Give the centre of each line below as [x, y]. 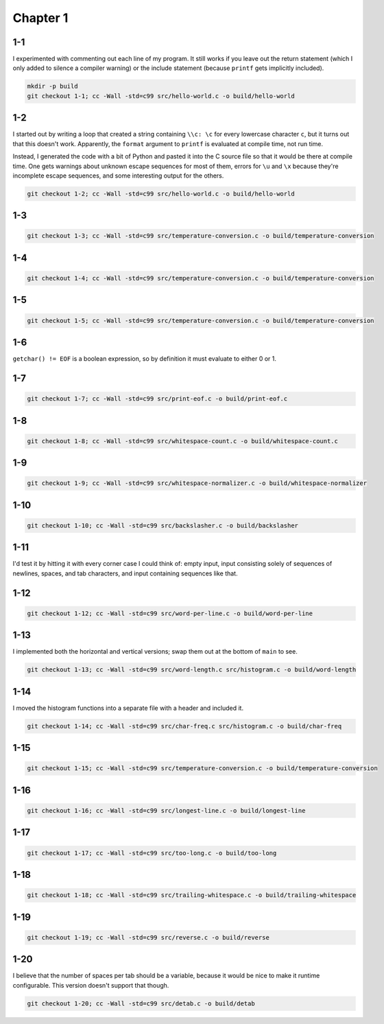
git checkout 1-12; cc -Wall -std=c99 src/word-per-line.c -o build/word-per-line [170, 613]
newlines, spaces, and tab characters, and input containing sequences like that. [125, 573]
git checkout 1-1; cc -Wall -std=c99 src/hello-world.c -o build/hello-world [161, 96]
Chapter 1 [40, 18]
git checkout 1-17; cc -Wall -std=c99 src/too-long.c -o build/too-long [152, 853]
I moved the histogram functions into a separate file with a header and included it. [128, 708]
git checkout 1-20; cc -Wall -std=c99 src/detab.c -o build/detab [141, 1003]
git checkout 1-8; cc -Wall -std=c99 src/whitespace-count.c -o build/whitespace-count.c [183, 441]
